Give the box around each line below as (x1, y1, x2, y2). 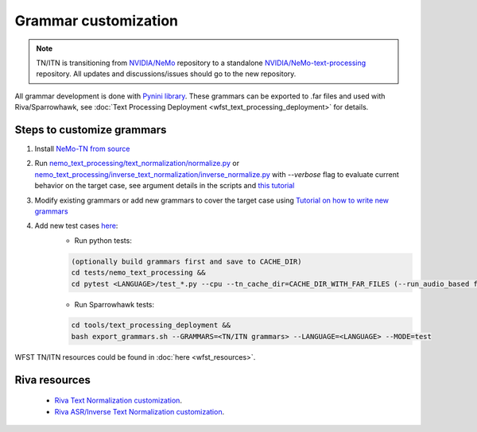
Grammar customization (14, 12, 179, 29)
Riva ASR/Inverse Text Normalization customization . (54, 407, 225, 416)
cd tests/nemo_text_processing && (71, 268, 206, 277)
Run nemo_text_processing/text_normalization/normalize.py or (34, 159, 240, 168)
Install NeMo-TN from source (34, 144, 130, 154)
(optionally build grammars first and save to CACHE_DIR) (71, 256, 302, 266)
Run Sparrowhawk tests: (74, 299, 155, 309)
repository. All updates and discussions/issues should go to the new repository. (36, 69, 297, 79)
